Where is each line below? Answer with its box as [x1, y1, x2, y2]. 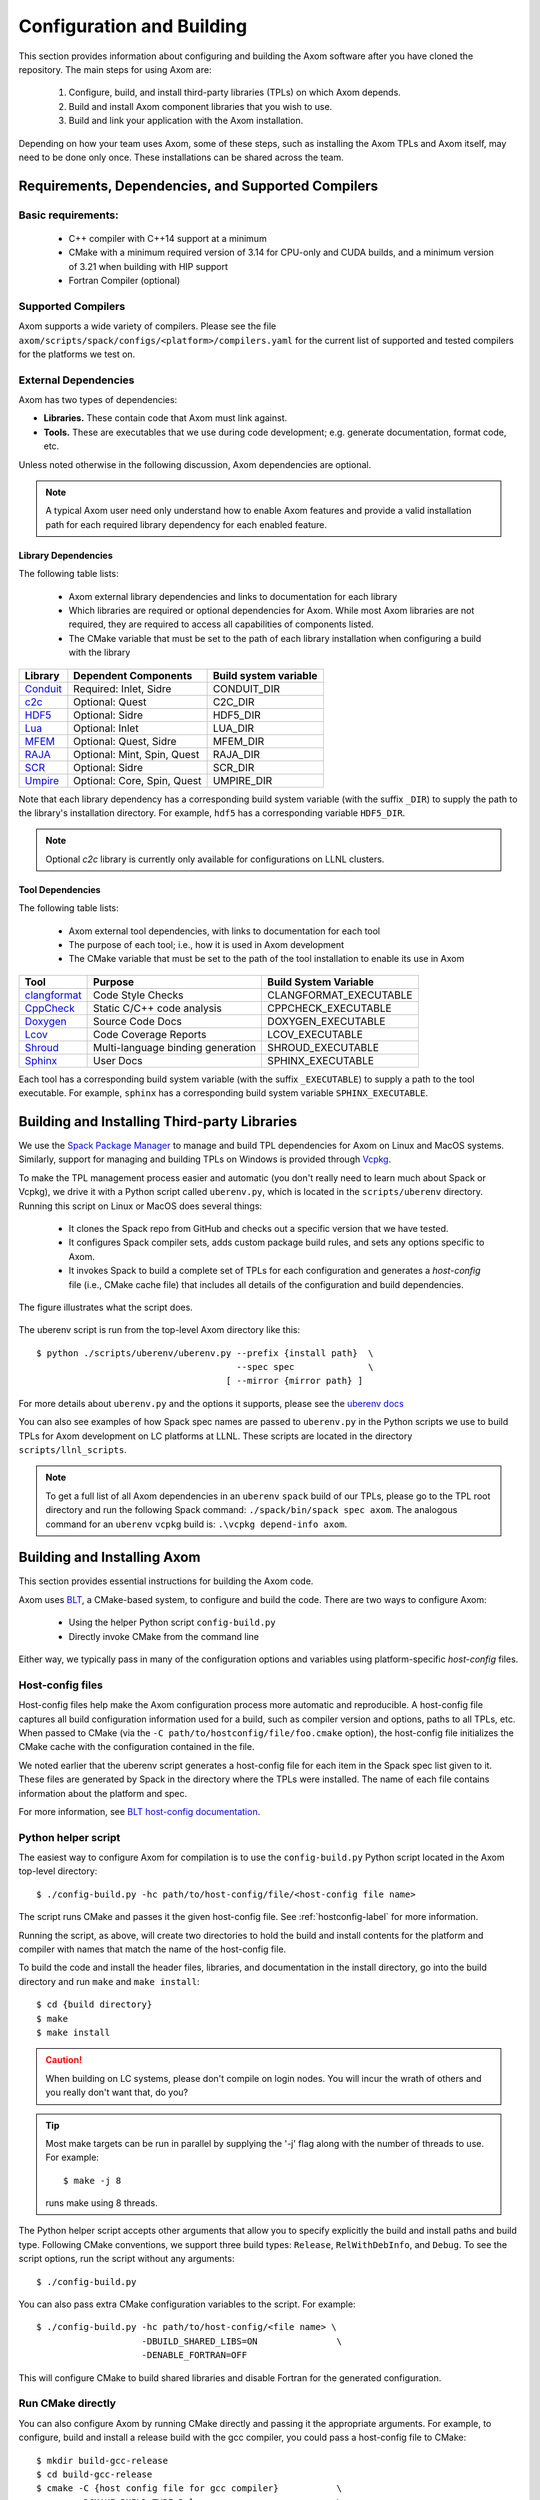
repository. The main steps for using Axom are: [18, 63, 212, 75]
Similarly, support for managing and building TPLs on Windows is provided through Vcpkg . [18, 1153, 392, 1165]
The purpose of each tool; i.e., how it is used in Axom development [68, 938, 345, 950]
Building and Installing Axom [18, 1549, 201, 1566]
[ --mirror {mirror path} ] [225, 1375, 364, 1387]
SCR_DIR [212, 760, 255, 774]
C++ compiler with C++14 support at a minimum [68, 232, 267, 244]
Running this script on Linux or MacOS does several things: [18, 1200, 263, 1212]
